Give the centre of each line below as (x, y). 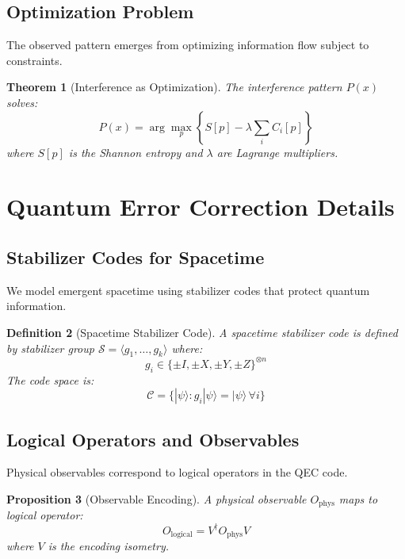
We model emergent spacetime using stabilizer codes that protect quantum (188, 290)
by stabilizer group (50, 348)
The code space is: (50, 379)
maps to (358, 499)
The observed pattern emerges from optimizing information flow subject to (188, 45)
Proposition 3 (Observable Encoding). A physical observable (157, 499)
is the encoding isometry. (108, 546)
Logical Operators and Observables (153, 439)
